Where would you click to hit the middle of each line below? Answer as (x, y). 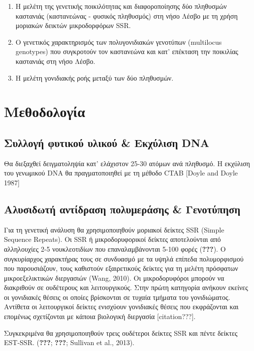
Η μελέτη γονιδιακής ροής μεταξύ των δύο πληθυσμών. (95, 77)
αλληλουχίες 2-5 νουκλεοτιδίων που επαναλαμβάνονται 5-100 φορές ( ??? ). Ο (115, 249)
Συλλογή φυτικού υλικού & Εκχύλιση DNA (107, 142)
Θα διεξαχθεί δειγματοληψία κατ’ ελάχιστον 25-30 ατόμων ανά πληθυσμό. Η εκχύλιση (127, 163)
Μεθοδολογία (45, 111)
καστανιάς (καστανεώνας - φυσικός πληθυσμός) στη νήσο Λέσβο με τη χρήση (127, 15)
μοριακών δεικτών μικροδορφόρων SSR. (73, 25)
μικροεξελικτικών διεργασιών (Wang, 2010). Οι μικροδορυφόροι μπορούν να (114, 278)
